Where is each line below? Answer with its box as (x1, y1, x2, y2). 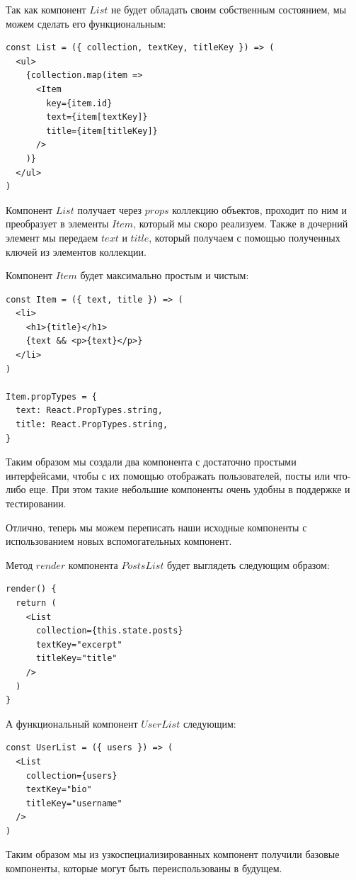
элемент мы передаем (6, 230, 98, 244)
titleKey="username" (25, 798, 122, 808)
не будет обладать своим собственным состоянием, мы (111, 2, 347, 16)
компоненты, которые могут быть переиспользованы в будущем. (6, 861, 282, 876)
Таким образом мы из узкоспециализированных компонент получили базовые (6, 847, 340, 862)
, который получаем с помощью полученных (149, 230, 340, 244)
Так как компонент (6, 2, 86, 16)
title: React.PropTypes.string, (16, 419, 168, 430)
